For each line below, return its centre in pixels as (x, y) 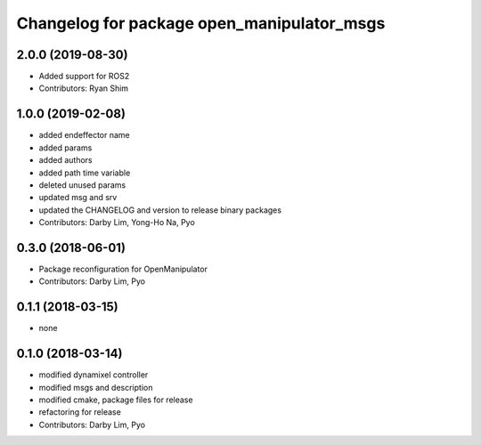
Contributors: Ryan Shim (84, 88)
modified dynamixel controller (94, 375)
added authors (65, 160)
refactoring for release (80, 412)
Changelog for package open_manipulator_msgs (201, 23)
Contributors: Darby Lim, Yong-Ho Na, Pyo (117, 222)
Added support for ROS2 (84, 77)
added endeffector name (85, 135)
